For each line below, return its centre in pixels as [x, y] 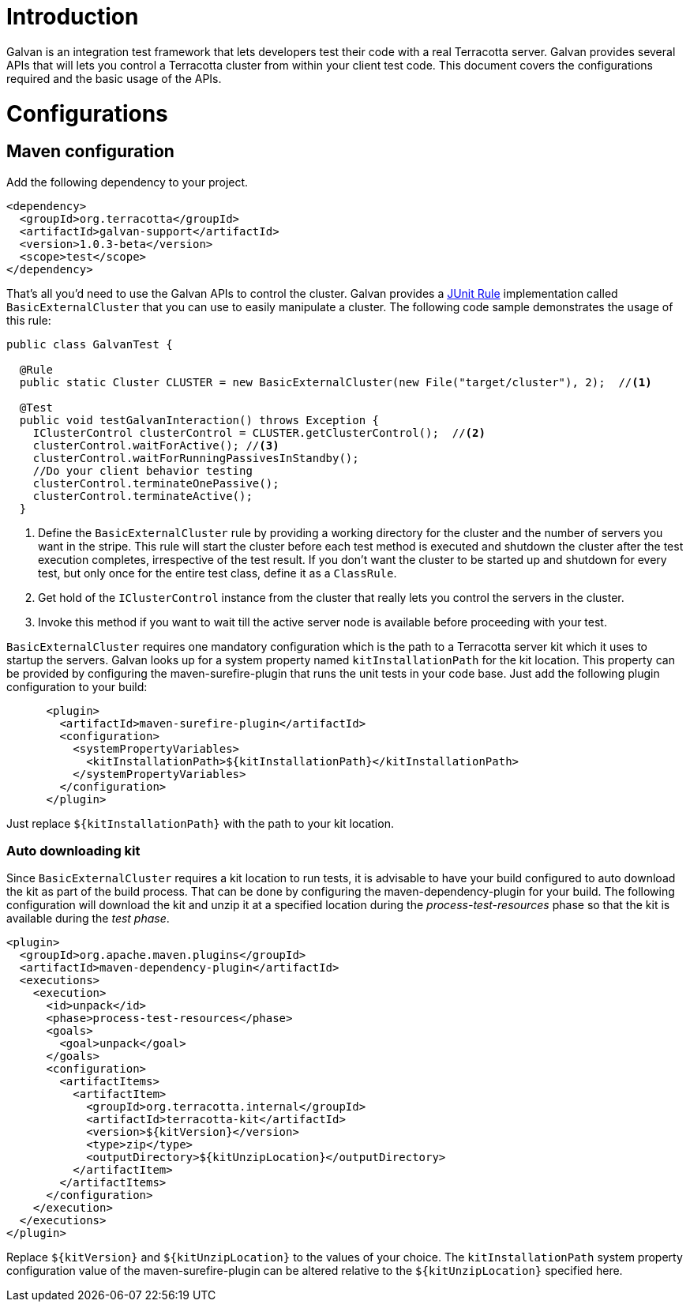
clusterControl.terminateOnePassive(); [156, 483]
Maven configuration [90, 152]
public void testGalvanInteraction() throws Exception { [199, 420]
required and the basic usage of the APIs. [114, 78]
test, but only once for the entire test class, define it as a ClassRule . [217, 573]
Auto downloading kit [73, 851]
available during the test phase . [88, 919]
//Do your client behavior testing [142, 470]
